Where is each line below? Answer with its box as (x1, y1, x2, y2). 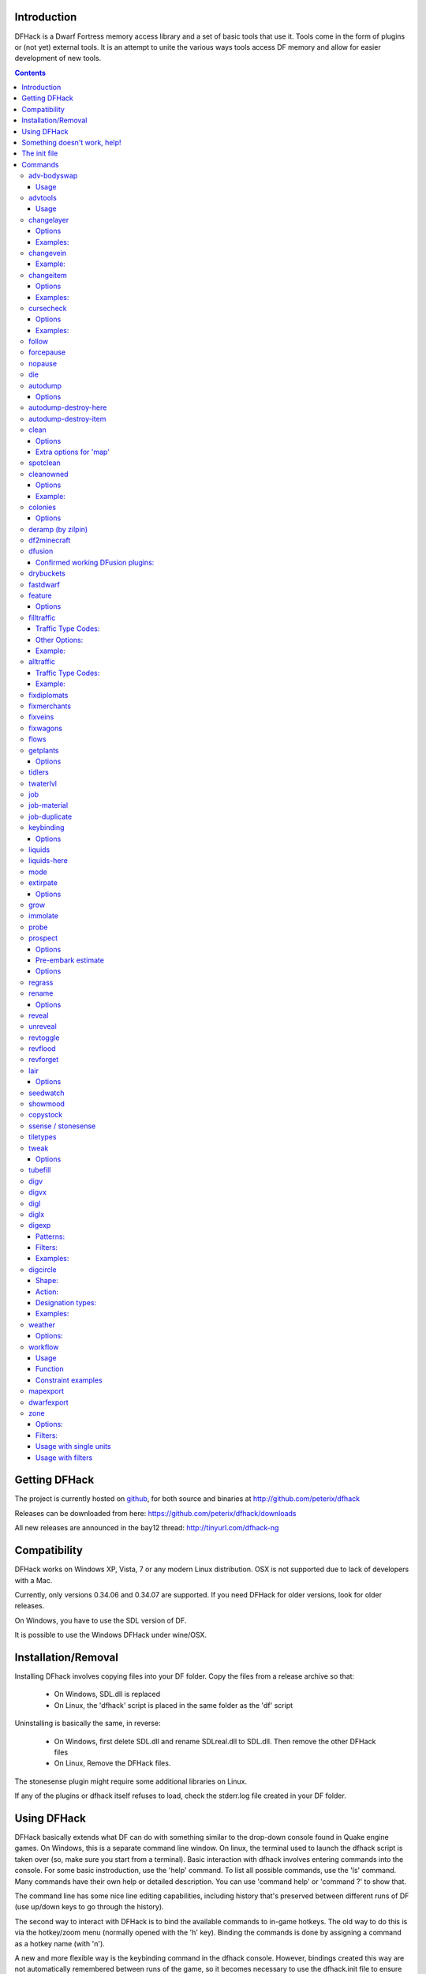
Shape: (35, 1276, 58, 1285)
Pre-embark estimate (35, 955, 104, 965)
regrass (28, 978, 54, 987)
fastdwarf (28, 580, 61, 589)
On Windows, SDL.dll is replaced (54, 1690, 161, 1699)
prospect (28, 933, 58, 943)
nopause (28, 358, 58, 368)
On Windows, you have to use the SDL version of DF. (14, 1616, 187, 1625)
